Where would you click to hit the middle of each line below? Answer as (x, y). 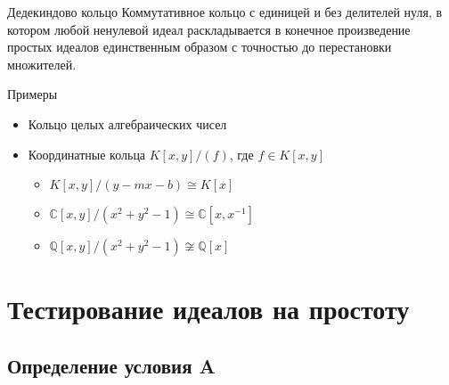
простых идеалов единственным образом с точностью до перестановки (200, 47)
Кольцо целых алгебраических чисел (127, 123)
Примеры (33, 94)
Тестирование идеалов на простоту (208, 309)
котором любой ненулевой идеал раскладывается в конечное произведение (209, 29)
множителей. (42, 64)
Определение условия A (111, 365)
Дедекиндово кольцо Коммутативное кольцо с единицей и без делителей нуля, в (225, 12)
